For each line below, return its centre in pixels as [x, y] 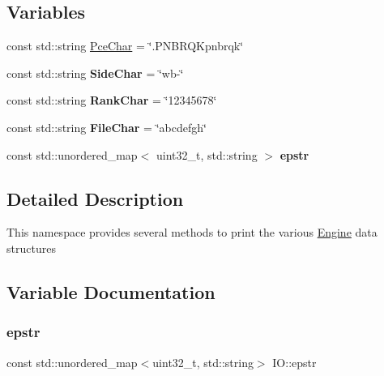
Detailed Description [95, 198]
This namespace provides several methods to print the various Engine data [192, 232]
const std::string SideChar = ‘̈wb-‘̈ [95, 73]
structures [31, 248]
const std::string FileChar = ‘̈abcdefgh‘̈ [107, 127]
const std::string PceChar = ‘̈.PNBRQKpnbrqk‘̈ [125, 46]
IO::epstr [294, 362]
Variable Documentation [111, 291]
